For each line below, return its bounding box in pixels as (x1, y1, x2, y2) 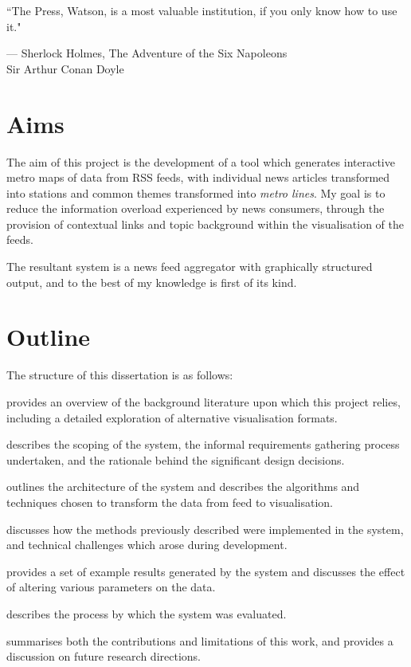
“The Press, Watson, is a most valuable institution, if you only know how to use (6, 2, 397, 18)
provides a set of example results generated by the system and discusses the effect (6, 563, 405, 579)
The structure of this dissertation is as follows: (6, 367, 233, 383)
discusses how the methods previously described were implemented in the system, (6, 520, 404, 537)
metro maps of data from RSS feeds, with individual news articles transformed (6, 169, 390, 186)
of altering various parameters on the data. (6, 579, 216, 595)
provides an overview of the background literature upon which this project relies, (6, 393, 401, 410)
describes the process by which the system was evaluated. (6, 605, 287, 622)
